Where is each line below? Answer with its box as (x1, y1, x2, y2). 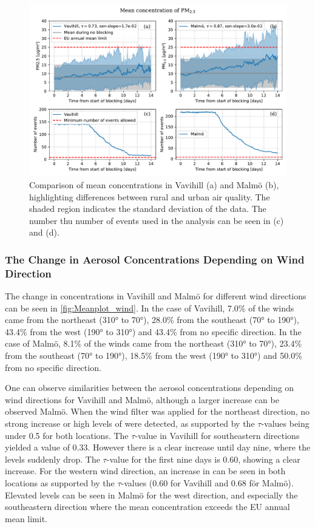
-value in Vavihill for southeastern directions (135, 429, 300, 441)
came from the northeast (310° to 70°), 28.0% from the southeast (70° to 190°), (5, 313, 299, 326)
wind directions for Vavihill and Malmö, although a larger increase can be (5, 393, 279, 406)
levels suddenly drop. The (5, 452, 100, 465)
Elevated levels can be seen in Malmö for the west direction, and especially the (5, 488, 298, 501)
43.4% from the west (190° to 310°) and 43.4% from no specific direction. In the (5, 325, 302, 338)
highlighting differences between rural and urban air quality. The (29, 190, 270, 203)
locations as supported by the (5, 477, 115, 489)
